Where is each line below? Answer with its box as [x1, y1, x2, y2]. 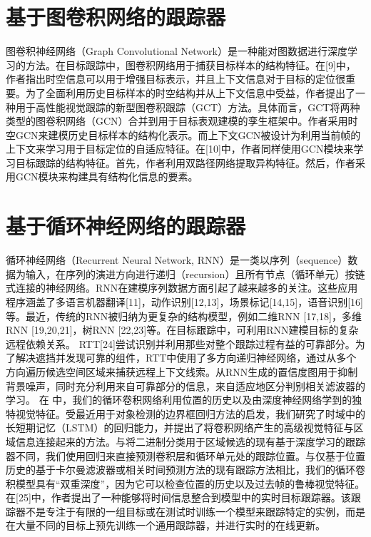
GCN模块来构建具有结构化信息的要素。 [15, 169, 198, 184]
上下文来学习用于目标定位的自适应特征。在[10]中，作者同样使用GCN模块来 [6, 141, 354, 156]
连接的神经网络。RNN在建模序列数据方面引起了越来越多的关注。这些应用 [15, 280, 358, 295]
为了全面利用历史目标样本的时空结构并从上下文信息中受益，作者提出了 [25, 85, 355, 100]
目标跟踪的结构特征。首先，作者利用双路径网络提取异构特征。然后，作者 [15, 155, 355, 170]
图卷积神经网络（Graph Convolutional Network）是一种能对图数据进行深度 [6, 44, 347, 58]
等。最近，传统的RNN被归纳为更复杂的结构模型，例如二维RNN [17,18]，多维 [6, 308, 362, 323]
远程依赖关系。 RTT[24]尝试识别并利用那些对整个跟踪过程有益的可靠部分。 [6, 336, 355, 351]
